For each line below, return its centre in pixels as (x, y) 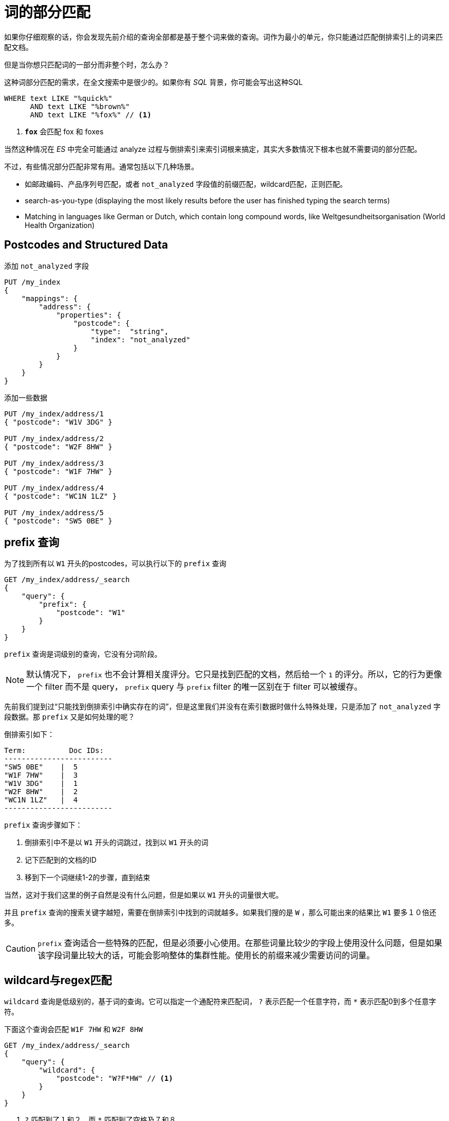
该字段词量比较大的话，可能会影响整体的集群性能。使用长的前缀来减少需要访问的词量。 (206, 956)
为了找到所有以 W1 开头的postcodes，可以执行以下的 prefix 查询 (115, 564)
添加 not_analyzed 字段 (47, 266)
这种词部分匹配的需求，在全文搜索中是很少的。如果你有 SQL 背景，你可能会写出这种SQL (154, 82)
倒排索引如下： (29, 734)
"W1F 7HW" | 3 (41, 775)
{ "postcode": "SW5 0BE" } (58, 521)
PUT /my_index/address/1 (54, 414)
